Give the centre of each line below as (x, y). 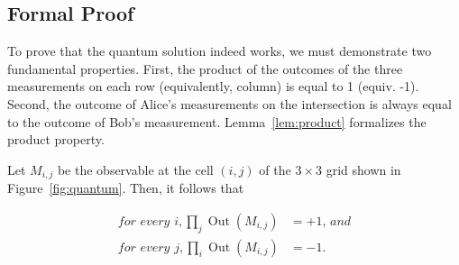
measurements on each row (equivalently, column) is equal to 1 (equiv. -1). (213, 86)
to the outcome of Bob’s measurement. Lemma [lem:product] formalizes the (217, 121)
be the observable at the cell (135, 169)
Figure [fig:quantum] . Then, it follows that (126, 188)
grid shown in (363, 169)
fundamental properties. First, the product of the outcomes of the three (205, 68)
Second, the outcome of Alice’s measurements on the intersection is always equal (229, 103)
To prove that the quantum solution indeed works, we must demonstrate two (220, 51)
